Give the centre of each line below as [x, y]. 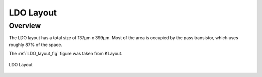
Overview [25, 26]
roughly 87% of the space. [36, 45]
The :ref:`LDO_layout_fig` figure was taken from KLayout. [66, 54]
